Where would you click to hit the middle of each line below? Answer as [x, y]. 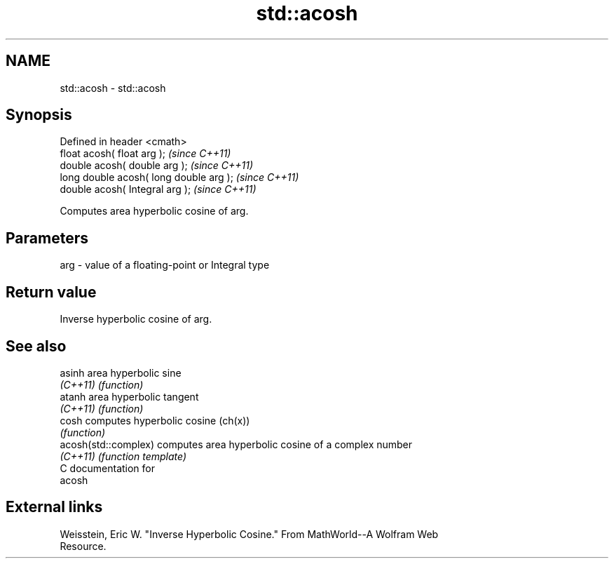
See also [36, 346]
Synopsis [39, 115]
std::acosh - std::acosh [113, 88]
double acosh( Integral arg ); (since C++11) [158, 189]
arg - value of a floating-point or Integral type [165, 265]
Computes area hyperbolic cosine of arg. [154, 211]
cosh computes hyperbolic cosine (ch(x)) [155, 420]
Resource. [83, 546]
